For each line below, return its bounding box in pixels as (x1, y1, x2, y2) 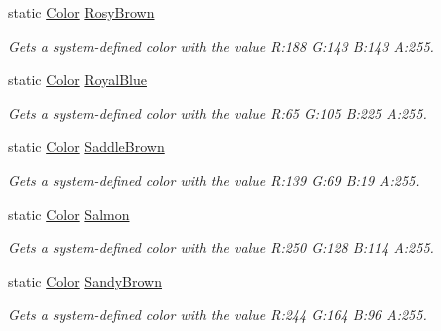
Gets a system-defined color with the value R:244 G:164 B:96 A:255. (8, 304, 427, 325)
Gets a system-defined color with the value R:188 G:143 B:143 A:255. (8, 35, 434, 56)
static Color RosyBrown (8, 2, 155, 22)
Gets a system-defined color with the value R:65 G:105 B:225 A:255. (8, 102, 427, 123)
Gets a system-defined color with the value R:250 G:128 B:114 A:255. (8, 237, 434, 258)
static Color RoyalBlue (8, 69, 147, 90)
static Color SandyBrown (8, 270, 163, 291)
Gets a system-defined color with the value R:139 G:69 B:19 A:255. (8, 169, 420, 190)
